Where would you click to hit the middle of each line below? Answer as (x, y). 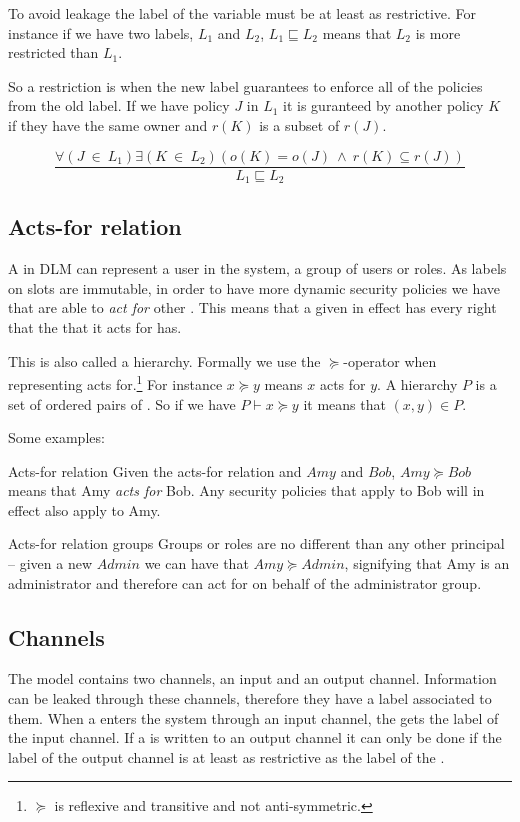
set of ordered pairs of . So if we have (122, 403)
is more (438, 32)
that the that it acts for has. (95, 327)
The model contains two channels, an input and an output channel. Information (252, 678)
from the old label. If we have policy (119, 105)
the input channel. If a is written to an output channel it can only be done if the (255, 737)
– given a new (50, 563)
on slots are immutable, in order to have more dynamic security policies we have (254, 287)
